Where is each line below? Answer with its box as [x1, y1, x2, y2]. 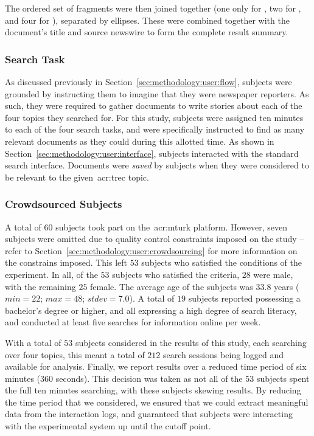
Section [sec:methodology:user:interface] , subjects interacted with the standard [5, 147, 299, 159]
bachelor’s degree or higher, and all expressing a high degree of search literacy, [5, 303, 297, 316]
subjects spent [256, 372, 310, 384]
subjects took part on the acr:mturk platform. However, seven [55, 220, 288, 233]
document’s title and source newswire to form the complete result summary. [5, 26, 288, 38]
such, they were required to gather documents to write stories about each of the [5, 99, 302, 112]
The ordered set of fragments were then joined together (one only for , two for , [5, 2, 301, 14]
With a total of [5, 336, 61, 348]
